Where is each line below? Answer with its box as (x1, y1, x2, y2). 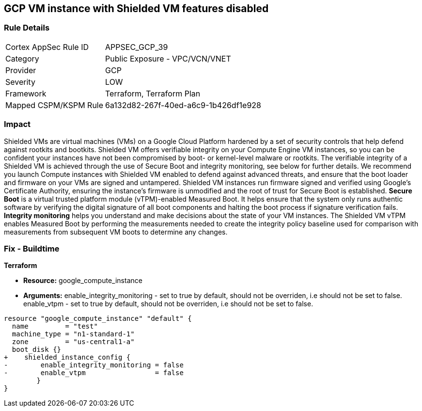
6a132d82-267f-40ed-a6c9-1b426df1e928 (105, 100, 261, 110)
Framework (5, 88, 47, 98)
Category (5, 53, 39, 63)
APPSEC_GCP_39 (105, 42, 168, 52)
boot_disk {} (12, 346, 62, 354)
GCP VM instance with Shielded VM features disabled (4, 2, 269, 15)
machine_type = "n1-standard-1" (12, 330, 135, 338)
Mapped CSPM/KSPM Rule (5, 100, 104, 110)
